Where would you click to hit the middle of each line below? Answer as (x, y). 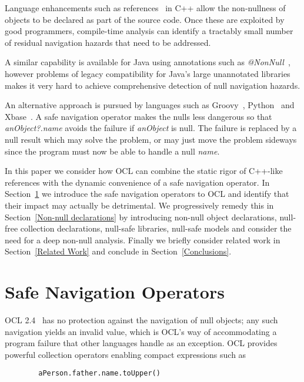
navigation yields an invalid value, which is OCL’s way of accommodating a (141, 331)
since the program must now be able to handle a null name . (112, 151)
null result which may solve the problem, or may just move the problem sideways (151, 139)
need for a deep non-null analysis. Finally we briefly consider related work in (143, 239)
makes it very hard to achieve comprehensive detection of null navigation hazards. (153, 85)
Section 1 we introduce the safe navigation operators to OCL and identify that (147, 194)
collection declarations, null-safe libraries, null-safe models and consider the (156, 228)
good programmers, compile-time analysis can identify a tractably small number (149, 31)
